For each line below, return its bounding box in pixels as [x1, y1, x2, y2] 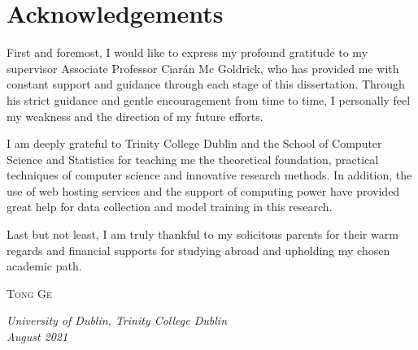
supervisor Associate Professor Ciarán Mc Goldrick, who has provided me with [7, 59, 399, 76]
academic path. [7, 257, 82, 274]
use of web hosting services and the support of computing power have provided [7, 182, 400, 199]
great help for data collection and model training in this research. [7, 198, 333, 215]
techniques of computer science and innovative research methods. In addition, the [7, 166, 412, 184]
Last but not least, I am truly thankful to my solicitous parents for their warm [7, 226, 398, 243]
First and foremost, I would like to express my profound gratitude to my [7, 44, 368, 61]
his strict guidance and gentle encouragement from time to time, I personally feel [7, 91, 411, 108]
